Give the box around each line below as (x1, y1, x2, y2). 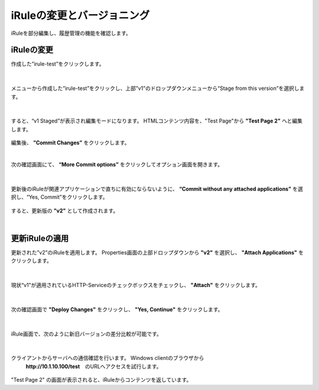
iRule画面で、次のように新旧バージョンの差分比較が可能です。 (11, 330, 162, 337)
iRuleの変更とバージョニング (11, 9, 150, 22)
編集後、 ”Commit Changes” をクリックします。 (11, 139, 130, 146)
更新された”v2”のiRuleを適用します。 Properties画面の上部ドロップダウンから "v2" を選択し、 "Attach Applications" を (11, 249, 304, 256)
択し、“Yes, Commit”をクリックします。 (11, 194, 109, 201)
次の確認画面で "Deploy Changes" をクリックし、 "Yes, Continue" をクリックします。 (11, 305, 223, 313)
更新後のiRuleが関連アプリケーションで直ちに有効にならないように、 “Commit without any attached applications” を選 (11, 185, 304, 192)
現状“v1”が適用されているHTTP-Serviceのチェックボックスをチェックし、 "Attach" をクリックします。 (11, 282, 261, 288)
